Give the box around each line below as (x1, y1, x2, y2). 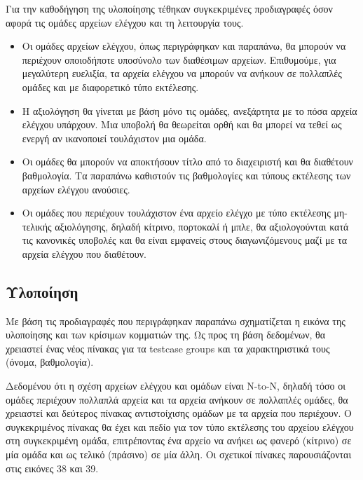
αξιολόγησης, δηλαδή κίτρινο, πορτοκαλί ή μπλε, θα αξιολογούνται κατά (55, 219, 349, 233)
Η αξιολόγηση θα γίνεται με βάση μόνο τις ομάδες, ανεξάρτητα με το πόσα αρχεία (22, 103, 357, 118)
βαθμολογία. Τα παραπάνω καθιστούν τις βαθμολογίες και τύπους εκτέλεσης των (22, 167, 351, 182)
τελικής (22, 219, 52, 233)
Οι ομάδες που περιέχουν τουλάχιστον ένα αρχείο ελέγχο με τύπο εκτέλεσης (22, 205, 331, 220)
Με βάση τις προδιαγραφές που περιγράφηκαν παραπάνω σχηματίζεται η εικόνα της (6, 313, 345, 328)
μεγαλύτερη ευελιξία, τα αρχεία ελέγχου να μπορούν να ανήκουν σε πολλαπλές (22, 66, 342, 81)
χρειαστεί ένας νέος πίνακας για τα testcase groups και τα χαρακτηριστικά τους (6, 341, 330, 355)
